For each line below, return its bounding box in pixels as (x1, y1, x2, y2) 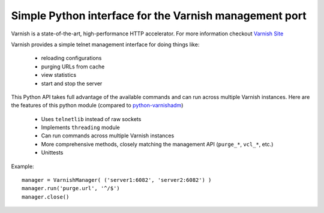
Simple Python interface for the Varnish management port (11, 9, 307, 22)
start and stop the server (41, 80, 103, 87)
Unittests (41, 149, 64, 156)
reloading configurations (41, 55, 102, 62)
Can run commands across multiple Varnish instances (41, 132, 175, 139)
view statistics (41, 71, 77, 79)
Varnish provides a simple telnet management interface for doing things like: (11, 41, 200, 48)
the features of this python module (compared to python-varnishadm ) (11, 102, 184, 109)
